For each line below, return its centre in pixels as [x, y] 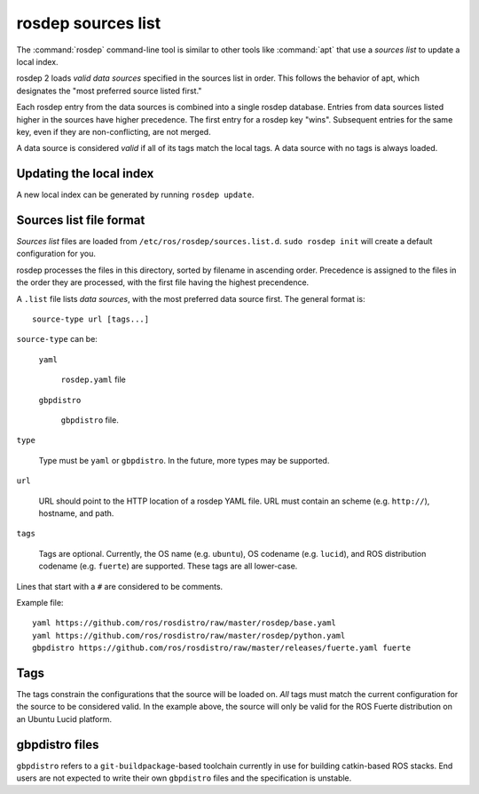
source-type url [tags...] [91, 319]
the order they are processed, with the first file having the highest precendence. [163, 282]
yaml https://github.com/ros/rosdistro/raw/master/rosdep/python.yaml [189, 635]
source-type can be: [57, 339]
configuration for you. [56, 254]
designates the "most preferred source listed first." [109, 91]
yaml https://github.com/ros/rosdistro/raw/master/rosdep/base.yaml [184, 623]
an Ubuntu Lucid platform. [64, 719]
